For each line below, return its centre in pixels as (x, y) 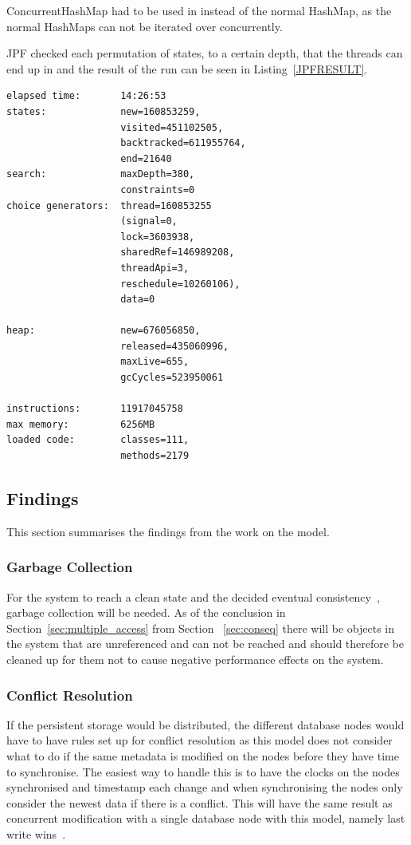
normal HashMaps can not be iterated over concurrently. (145, 26)
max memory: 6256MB (81, 424)
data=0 (138, 300)
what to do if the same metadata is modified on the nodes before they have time (203, 756)
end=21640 (146, 158)
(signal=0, (149, 221)
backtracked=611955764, (183, 143)
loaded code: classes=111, (98, 440)
